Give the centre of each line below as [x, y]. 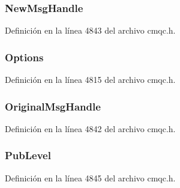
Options [24, 57]
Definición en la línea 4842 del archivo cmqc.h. [90, 128]
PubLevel [28, 155]
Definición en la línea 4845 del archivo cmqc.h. [90, 177]
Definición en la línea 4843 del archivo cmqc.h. [90, 30]
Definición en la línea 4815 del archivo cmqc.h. [90, 80]
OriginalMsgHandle [53, 106]
